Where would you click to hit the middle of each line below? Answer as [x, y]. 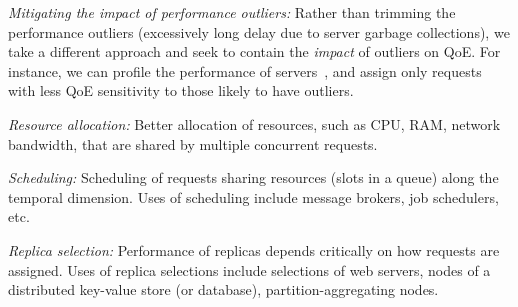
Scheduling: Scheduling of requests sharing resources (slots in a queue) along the [253, 177]
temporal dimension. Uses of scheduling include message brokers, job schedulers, [253, 196]
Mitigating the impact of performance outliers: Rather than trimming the [232, 12]
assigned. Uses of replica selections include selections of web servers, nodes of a [249, 269]
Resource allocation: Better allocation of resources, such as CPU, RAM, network [254, 123]
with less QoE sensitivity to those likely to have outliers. [181, 90]
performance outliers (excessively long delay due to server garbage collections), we [259, 31]
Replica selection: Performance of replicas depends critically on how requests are [254, 249]
